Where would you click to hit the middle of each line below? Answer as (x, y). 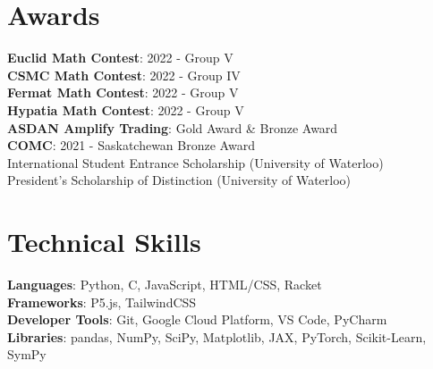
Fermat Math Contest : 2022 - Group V (123, 92)
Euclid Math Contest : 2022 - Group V (120, 58)
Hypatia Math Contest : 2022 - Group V (126, 109)
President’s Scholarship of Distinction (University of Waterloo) (179, 180)
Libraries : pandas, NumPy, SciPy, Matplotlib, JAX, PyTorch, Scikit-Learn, (217, 336)
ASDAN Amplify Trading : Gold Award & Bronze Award (173, 127)
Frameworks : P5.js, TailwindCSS (102, 302)
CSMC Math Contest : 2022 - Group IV (124, 75)
